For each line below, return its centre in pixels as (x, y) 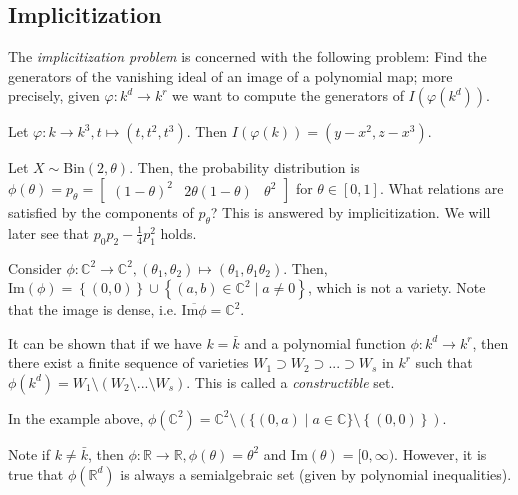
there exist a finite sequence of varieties (128, 362)
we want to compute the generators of (288, 95)
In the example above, (76, 417)
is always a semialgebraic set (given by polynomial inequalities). (316, 473)
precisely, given (54, 95)
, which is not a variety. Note (396, 287)
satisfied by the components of (101, 211)
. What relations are (441, 187)
